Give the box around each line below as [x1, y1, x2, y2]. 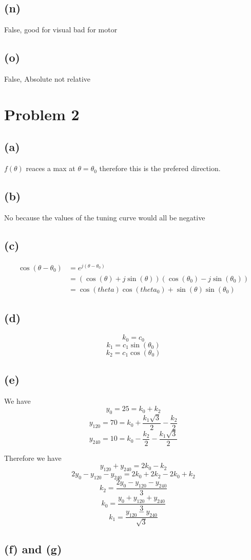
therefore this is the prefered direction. [99, 163, 221, 174]
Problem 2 [4, 103, 80, 124]
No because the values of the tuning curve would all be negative [4, 212, 205, 222]
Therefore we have [4, 452, 62, 463]
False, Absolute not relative [4, 73, 90, 84]
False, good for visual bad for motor [4, 24, 118, 35]
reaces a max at [26, 163, 75, 174]
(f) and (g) [4, 541, 62, 557]
